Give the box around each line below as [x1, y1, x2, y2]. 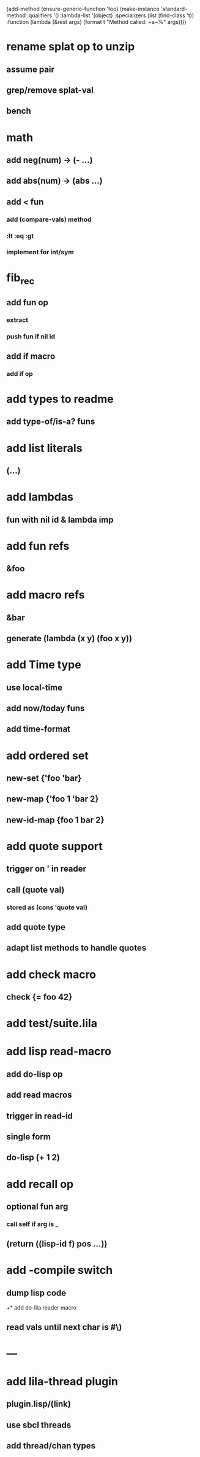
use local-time [6, 682, 63, 693]
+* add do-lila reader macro [6, 1304, 77, 1311]
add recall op [6, 1177, 74, 1191]
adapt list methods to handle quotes [6, 943, 147, 953]
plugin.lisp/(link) [6, 1399, 72, 1409]
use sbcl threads [6, 1420, 72, 1430]
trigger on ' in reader [6, 864, 87, 874]
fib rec [6, 270, 35, 287]
